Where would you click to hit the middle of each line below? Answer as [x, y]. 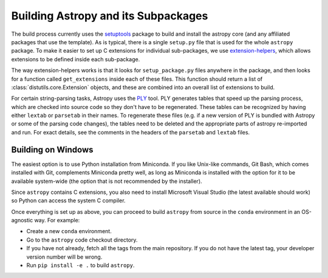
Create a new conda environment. [69, 231]
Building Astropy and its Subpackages [110, 16]
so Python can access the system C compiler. [68, 200]
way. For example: [57, 220]
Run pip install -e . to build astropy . [80, 265]
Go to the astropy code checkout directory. [82, 240]
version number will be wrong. [64, 257]
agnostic [22, 220]
